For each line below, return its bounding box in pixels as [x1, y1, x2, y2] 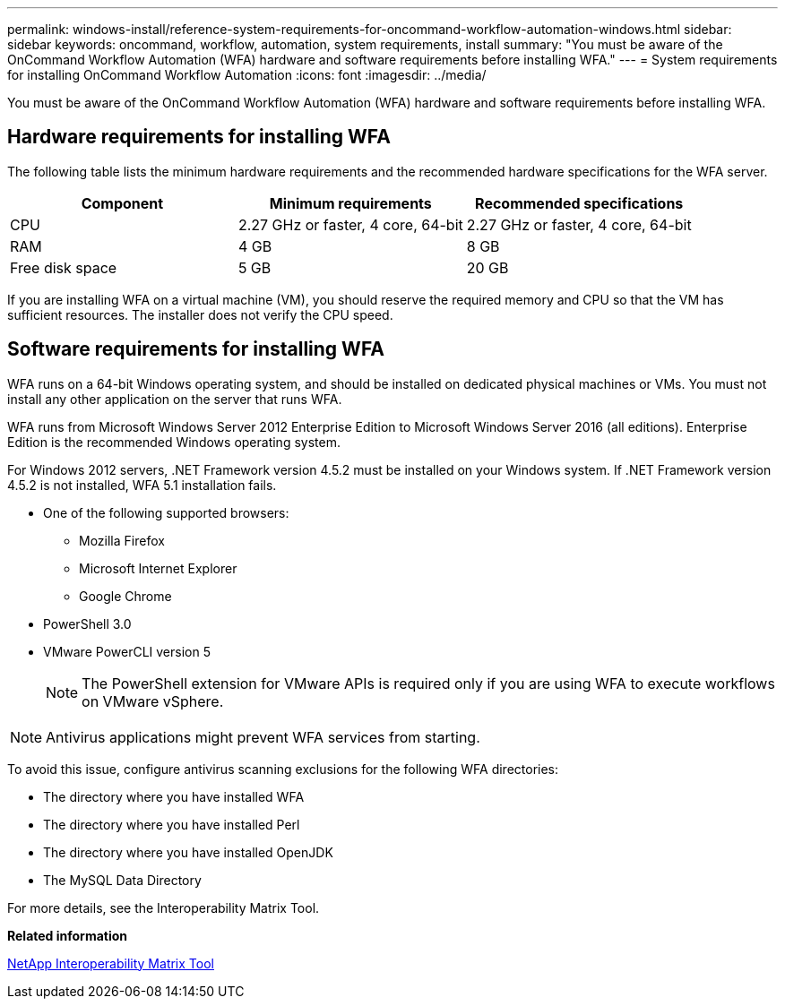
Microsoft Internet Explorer [79, 560, 237, 576]
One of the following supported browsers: [43, 504, 289, 520]
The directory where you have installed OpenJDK [43, 844, 333, 860]
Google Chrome [79, 588, 172, 604]
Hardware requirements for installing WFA [7, 125, 391, 149]
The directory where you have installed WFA [43, 788, 305, 804]
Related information [7, 927, 128, 943]
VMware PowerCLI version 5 [43, 643, 211, 659]
